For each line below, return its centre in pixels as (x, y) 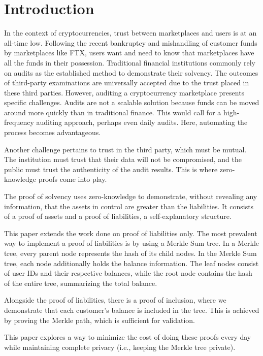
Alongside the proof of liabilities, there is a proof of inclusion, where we (115, 300)
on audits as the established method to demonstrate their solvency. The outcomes (131, 72)
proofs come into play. (73, 179)
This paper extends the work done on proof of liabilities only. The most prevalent (131, 233)
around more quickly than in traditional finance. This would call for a (113, 112)
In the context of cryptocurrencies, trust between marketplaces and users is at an (130, 33)
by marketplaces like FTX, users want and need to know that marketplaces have (129, 53)
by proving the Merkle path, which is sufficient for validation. (100, 320)
